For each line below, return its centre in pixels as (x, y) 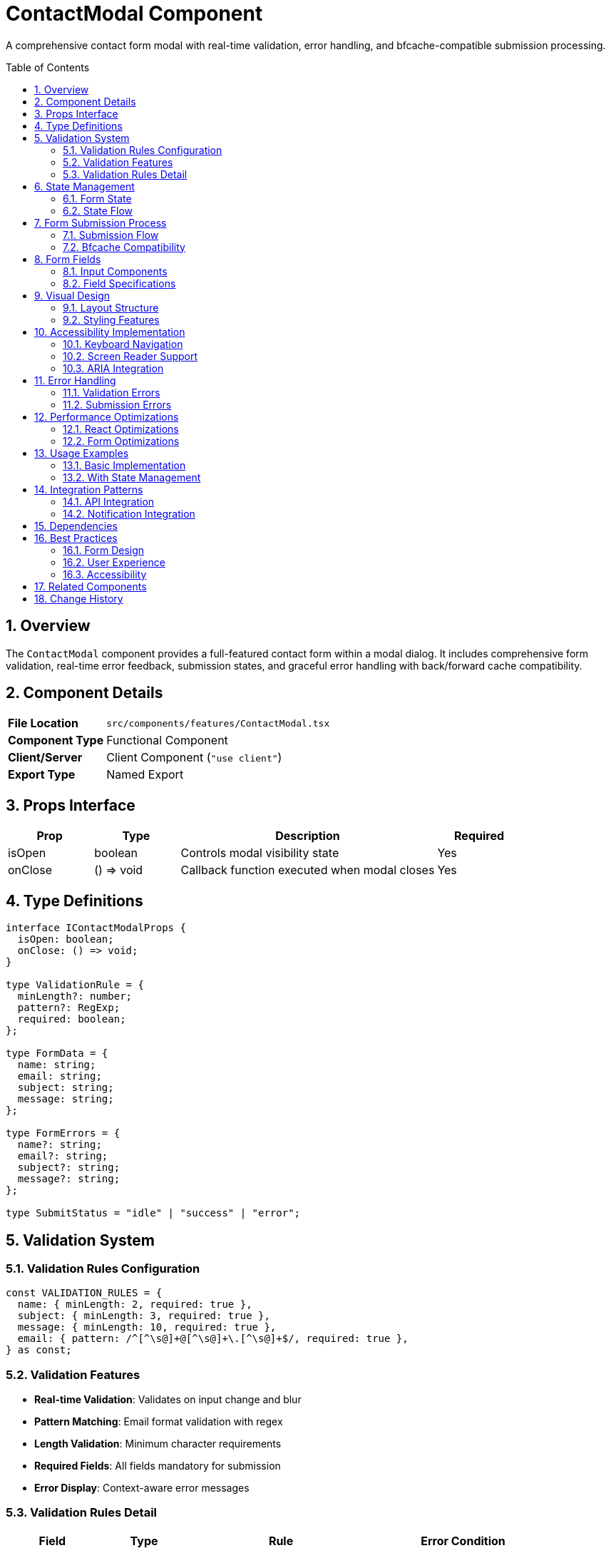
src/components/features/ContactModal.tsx (218, 723)
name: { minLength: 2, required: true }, (135, 1305)
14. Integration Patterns (89, 489)
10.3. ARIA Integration (113, 368)
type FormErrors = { (63, 1133)
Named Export (145, 775)
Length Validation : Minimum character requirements (158, 1444)
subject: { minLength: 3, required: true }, (144, 1316)
